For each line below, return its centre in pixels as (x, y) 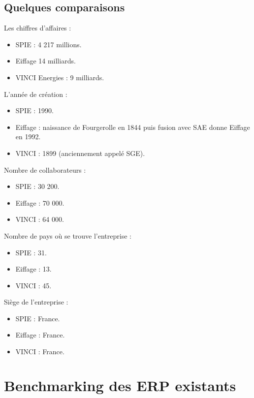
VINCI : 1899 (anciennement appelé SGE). (80, 153)
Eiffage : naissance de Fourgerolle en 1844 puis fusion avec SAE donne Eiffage (133, 127)
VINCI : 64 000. (40, 219)
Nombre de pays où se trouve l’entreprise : (68, 235)
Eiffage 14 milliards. (46, 61)
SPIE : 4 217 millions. (48, 44)
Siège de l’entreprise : (36, 302)
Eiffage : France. (40, 335)
